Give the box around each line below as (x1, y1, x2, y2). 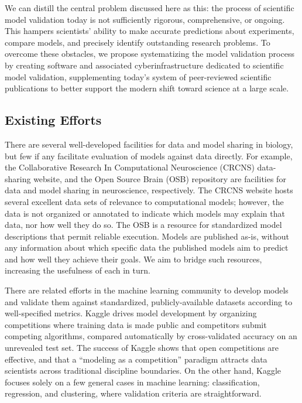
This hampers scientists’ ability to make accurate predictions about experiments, (5, 25, 294, 37)
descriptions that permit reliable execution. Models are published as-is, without (5, 230, 289, 242)
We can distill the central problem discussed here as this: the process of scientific (5, 2, 294, 13)
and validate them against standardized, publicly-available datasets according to (5, 295, 293, 308)
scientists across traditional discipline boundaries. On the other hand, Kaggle (5, 364, 282, 377)
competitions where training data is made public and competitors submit (5, 318, 267, 330)
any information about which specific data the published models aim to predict (5, 241, 289, 254)
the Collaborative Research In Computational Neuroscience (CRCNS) (5, 161, 255, 173)
